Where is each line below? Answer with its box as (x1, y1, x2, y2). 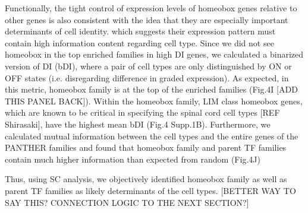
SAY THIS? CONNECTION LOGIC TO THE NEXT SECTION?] (5, 196, 249, 208)
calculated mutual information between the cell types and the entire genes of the (5, 129, 298, 142)
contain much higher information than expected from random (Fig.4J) (5, 152, 260, 165)
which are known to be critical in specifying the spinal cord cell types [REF (5, 106, 280, 119)
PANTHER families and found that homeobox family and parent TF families (5, 141, 287, 154)
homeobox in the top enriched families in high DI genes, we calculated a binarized (5, 48, 304, 61)
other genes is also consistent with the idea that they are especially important (5, 13, 288, 26)
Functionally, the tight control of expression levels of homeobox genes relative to (5, 2, 297, 14)
